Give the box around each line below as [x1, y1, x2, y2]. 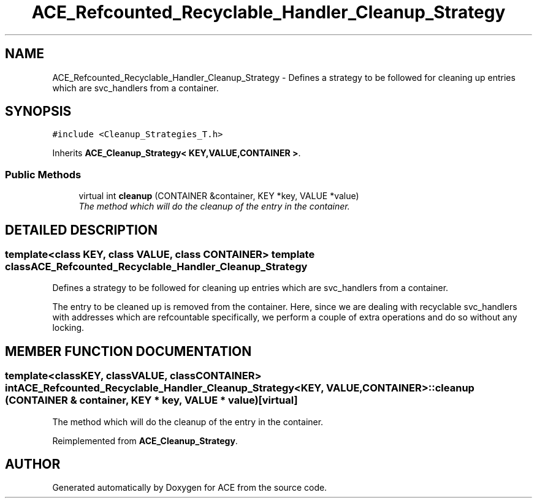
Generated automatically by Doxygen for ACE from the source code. [52, 482, 327, 493]
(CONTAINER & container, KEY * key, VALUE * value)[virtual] [5, 394, 298, 407]
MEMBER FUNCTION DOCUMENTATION [5, 343, 252, 359]
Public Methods [5, 168, 82, 181]
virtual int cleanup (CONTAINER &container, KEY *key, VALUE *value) [78, 191, 359, 202]
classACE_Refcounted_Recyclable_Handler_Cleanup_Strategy [5, 260, 308, 273]
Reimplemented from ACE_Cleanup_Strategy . [52, 435, 238, 446]
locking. [52, 322, 85, 333]
